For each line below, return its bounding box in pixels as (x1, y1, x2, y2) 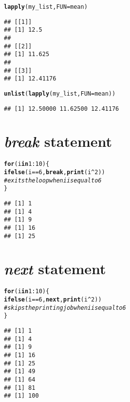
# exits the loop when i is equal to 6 (4, 177, 102, 184)
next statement (4, 259, 106, 279)
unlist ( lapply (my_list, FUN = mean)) (4, 90, 116, 97)
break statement (4, 131, 112, 152)
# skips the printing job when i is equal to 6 (4, 304, 126, 311)
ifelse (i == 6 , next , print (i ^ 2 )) (4, 296, 102, 303)
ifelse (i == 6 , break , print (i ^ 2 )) (4, 169, 105, 176)
